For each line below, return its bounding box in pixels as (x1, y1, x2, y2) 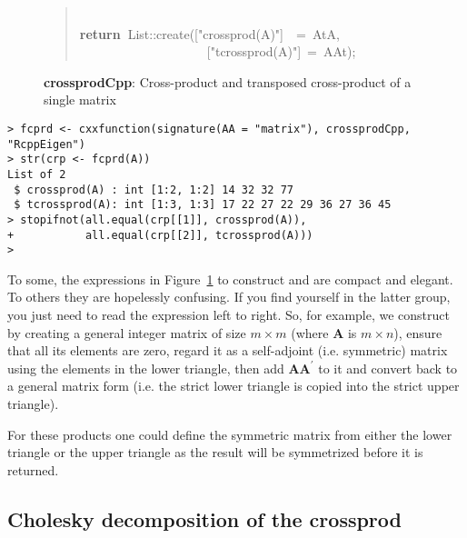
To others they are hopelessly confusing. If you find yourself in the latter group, (7, 287, 451, 306)
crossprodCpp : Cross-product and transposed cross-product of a (44, 72, 412, 91)
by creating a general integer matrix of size (7, 323, 246, 342)
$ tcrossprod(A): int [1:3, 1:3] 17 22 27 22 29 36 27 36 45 (14, 198, 392, 212)
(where (291, 323, 329, 342)
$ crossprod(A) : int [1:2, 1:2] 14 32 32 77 (14, 183, 293, 196)
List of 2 (7, 167, 66, 181)
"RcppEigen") (7, 137, 85, 151)
